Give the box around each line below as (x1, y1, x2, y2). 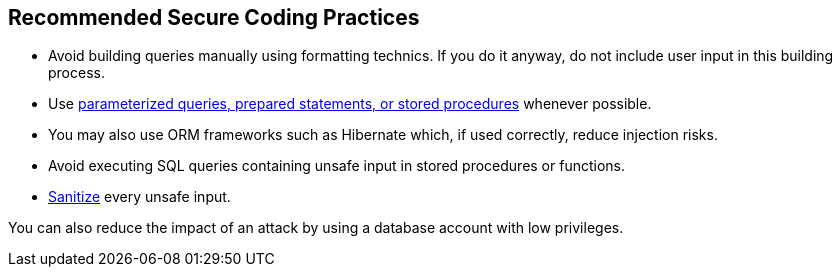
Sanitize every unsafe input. (48, 188, 231, 206)
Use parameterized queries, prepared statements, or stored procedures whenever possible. (48, 95, 652, 113)
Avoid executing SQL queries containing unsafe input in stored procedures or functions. (48, 157, 626, 175)
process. (48, 64, 105, 82)
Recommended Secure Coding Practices (8, 5, 420, 30)
